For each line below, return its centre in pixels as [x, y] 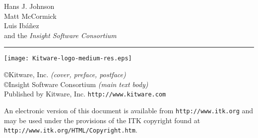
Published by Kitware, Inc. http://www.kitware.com [85, 94]
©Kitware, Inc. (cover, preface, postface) [65, 74]
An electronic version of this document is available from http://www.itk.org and [129, 110]
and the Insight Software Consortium [60, 35]
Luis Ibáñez [22, 25]
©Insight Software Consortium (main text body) [76, 84]
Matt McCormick [30, 16]
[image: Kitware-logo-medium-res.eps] [68, 59]
